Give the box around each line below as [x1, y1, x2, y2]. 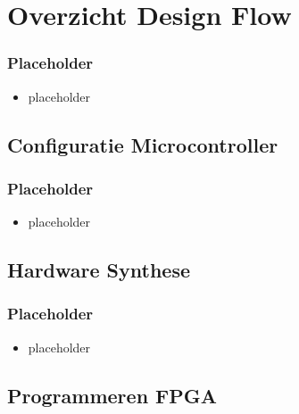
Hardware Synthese [7, 256, 190, 284]
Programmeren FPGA [7, 381, 218, 409]
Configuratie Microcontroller [7, 130, 278, 158]
